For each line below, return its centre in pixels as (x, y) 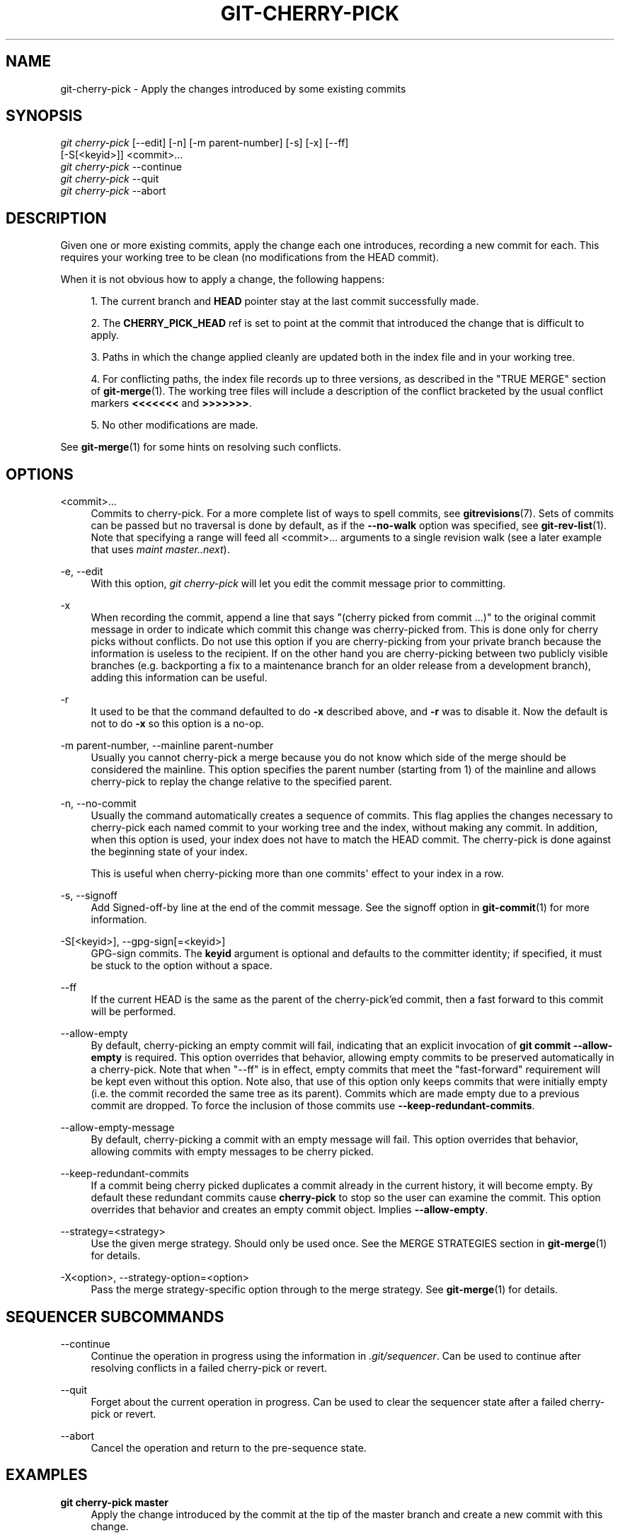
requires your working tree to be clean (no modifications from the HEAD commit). (250, 258)
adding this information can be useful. (179, 678)
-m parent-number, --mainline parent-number (167, 746)
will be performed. (133, 1012)
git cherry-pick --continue (121, 167)
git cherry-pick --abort (113, 191)
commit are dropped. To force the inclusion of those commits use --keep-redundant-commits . (313, 1106)
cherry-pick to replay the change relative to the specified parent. (241, 782)
